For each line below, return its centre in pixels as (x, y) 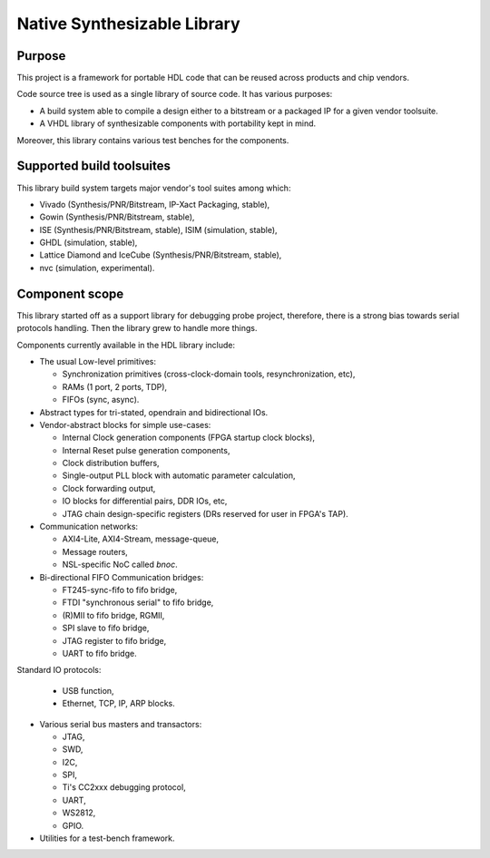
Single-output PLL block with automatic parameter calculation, (179, 475)
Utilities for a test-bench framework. (108, 838)
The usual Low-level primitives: (98, 361)
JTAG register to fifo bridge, (114, 640)
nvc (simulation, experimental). (97, 268)
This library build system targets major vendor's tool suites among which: (154, 188)
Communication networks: (89, 527)
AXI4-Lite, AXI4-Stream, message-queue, (141, 539)
